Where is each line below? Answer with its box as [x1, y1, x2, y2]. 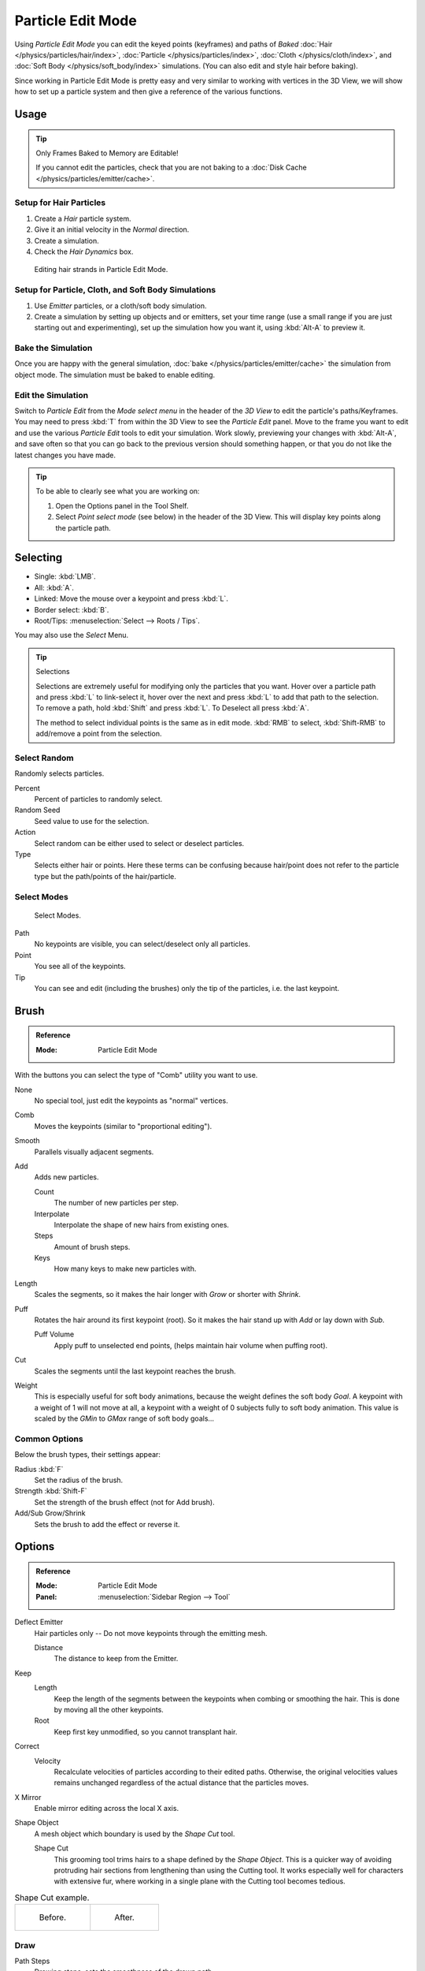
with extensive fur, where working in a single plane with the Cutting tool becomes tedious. [54, 1876, 346, 1886]
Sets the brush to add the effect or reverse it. [34, 1519, 180, 1529]
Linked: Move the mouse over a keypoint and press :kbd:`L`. [34, 594, 228, 603]
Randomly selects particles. [14, 769, 105, 778]
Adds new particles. [34, 1172, 99, 1182]
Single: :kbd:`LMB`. [34, 572, 96, 581]
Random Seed [14, 805, 61, 815]
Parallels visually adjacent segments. [34, 1147, 154, 1157]
